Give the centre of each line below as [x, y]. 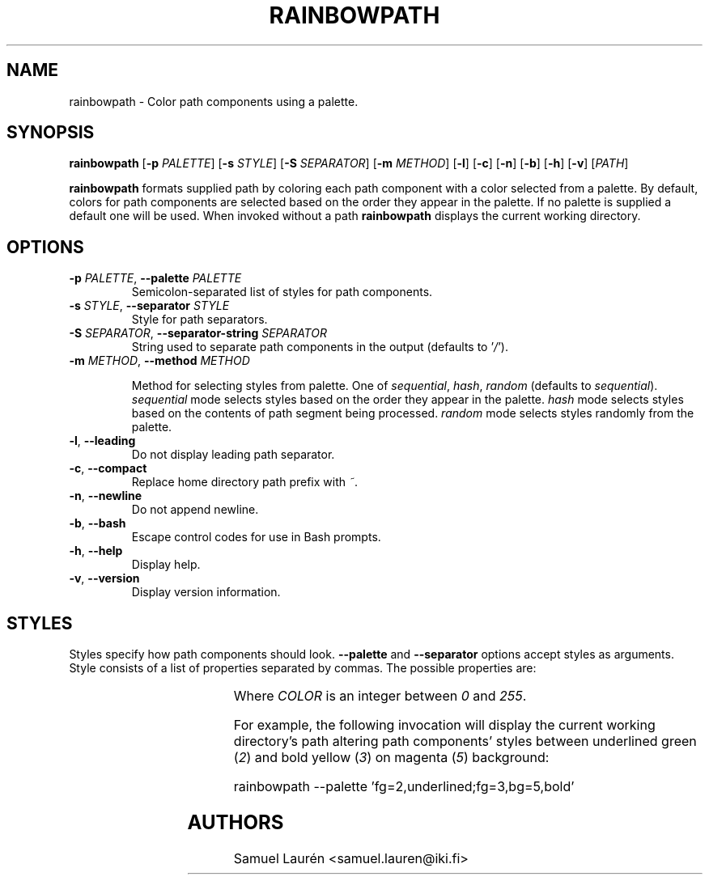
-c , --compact [108, 468]
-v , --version [104, 578]
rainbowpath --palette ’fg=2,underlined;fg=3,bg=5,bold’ [404, 787]
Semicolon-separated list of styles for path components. [282, 292]
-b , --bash [98, 523]
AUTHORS [236, 823]
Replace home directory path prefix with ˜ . [245, 482]
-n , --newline [106, 496]
